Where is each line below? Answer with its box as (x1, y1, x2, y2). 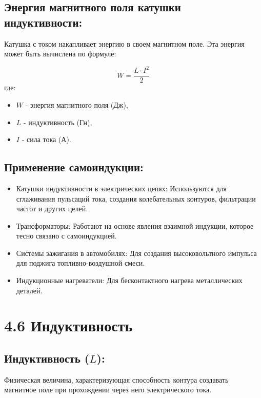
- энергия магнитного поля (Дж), (25, 99, 128, 110)
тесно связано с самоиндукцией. (16, 230, 117, 241)
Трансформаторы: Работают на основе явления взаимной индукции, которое (16, 220, 254, 231)
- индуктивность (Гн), (24, 116, 92, 127)
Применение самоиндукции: (4, 159, 144, 175)
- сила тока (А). (22, 134, 71, 145)
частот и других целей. (16, 203, 88, 214)
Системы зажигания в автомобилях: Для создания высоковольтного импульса (16, 247, 257, 258)
